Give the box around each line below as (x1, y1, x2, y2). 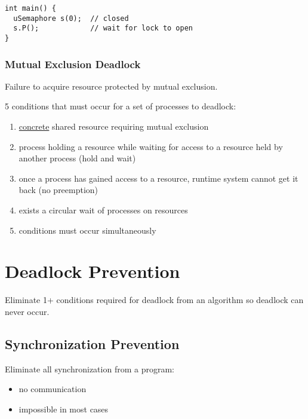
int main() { (5, 4, 56, 13)
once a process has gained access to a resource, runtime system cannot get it (19, 172, 298, 184)
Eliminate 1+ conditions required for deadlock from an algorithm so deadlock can (5, 293, 304, 306)
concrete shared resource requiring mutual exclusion (19, 120, 209, 133)
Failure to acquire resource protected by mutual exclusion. (5, 79, 218, 92)
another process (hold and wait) (19, 152, 136, 164)
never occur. (5, 305, 50, 317)
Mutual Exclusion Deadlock (5, 56, 141, 71)
